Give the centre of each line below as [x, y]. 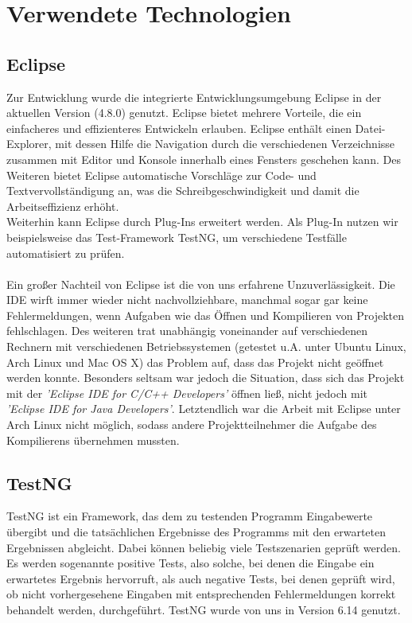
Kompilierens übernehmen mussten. [93, 440]
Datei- [370, 128]
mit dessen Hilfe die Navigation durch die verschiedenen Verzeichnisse [225, 144]
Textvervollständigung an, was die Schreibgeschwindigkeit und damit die [183, 191]
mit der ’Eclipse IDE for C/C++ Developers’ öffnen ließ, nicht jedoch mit [187, 393]
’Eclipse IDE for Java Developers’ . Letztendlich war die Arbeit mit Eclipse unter [204, 409]
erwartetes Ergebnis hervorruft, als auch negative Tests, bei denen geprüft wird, [201, 578]
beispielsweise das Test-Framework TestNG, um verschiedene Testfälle [177, 237]
